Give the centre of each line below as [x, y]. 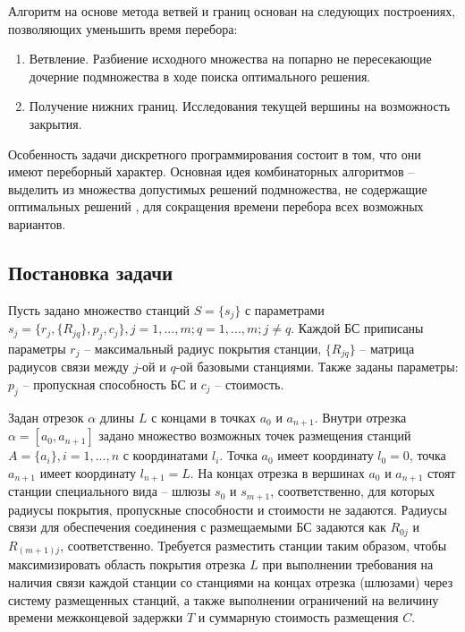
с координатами [165, 455]
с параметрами [284, 309]
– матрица [387, 348]
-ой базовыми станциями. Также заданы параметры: [317, 367]
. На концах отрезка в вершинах [277, 472]
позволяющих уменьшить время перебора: [123, 28]
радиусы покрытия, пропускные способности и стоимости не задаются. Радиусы [228, 509]
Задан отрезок [46, 417]
